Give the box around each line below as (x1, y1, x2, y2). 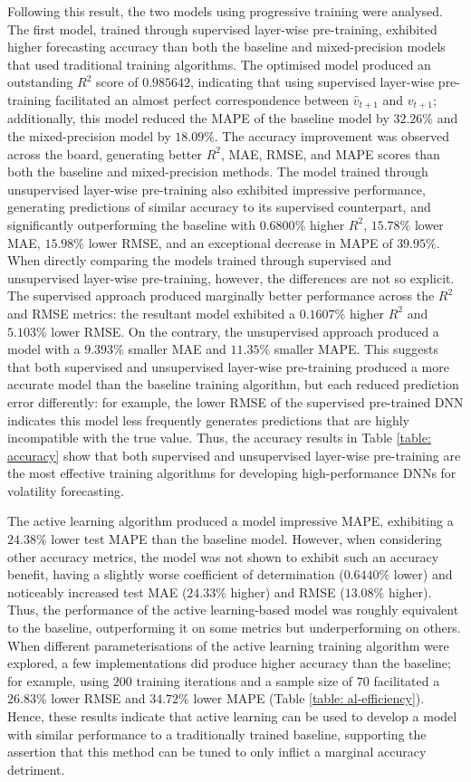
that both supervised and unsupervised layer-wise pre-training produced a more (7, 357, 449, 376)
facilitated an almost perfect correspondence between (54, 90, 350, 109)
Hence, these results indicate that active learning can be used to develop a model (7, 707, 457, 726)
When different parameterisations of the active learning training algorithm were (7, 635, 449, 654)
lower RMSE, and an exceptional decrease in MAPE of (88, 233, 393, 252)
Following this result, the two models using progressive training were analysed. (7, 2, 443, 20)
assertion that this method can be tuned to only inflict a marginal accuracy (7, 742, 427, 761)
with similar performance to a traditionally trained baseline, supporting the (7, 724, 427, 743)
